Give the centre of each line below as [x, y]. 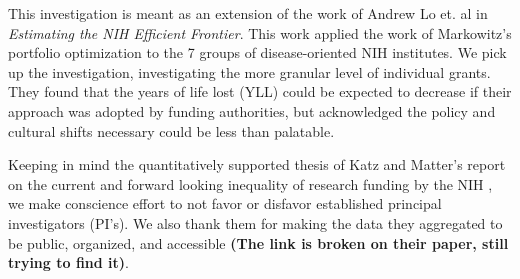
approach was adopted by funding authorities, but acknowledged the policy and [252, 110]
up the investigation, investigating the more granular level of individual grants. [249, 71]
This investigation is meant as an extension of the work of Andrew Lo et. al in [248, 13]
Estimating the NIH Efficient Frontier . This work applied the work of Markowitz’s [260, 32]
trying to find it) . [68, 262]
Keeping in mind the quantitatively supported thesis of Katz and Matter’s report [257, 164]
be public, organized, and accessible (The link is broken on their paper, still [258, 242]
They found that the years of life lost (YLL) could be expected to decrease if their [260, 91]
